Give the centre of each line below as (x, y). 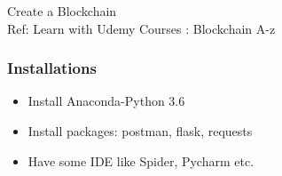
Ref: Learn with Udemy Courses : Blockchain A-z (141, 28)
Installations (52, 68)
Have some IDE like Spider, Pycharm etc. (141, 160)
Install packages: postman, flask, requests (140, 130)
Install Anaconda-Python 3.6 (106, 101)
